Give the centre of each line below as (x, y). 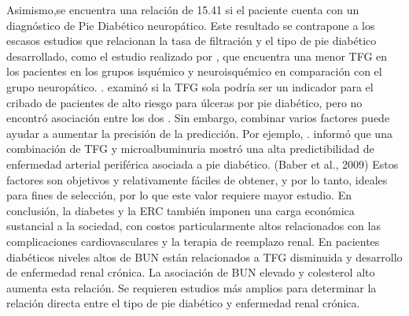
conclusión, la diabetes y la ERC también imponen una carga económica (181, 210)
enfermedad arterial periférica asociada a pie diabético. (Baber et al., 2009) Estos (203, 164)
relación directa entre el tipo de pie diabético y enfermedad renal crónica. (183, 303)
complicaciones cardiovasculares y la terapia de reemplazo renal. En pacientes (193, 241)
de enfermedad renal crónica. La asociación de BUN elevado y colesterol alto (191, 272)
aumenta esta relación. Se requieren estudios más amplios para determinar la (192, 287)
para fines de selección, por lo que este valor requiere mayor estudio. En (179, 195)
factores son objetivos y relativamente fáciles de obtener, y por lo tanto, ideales (197, 179)
